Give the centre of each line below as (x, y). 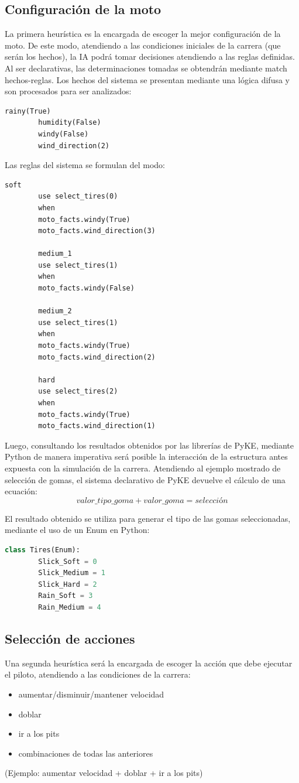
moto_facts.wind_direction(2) (97, 357)
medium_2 (55, 311)
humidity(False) (70, 123)
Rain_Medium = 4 (70, 607)
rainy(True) (28, 111)
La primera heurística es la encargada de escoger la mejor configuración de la (143, 34)
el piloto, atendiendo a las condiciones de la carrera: (98, 674)
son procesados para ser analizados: (68, 91)
